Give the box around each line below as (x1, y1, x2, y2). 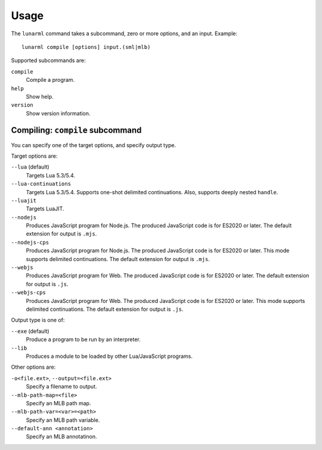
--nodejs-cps (11, 239, 49, 246)
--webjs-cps (11, 289, 46, 296)
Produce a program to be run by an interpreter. (26, 336, 141, 343)
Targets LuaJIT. (26, 205, 64, 212)
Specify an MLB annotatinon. (26, 433, 98, 440)
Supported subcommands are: (11, 57, 86, 64)
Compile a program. (26, 76, 75, 84)
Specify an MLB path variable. (26, 416, 100, 424)
